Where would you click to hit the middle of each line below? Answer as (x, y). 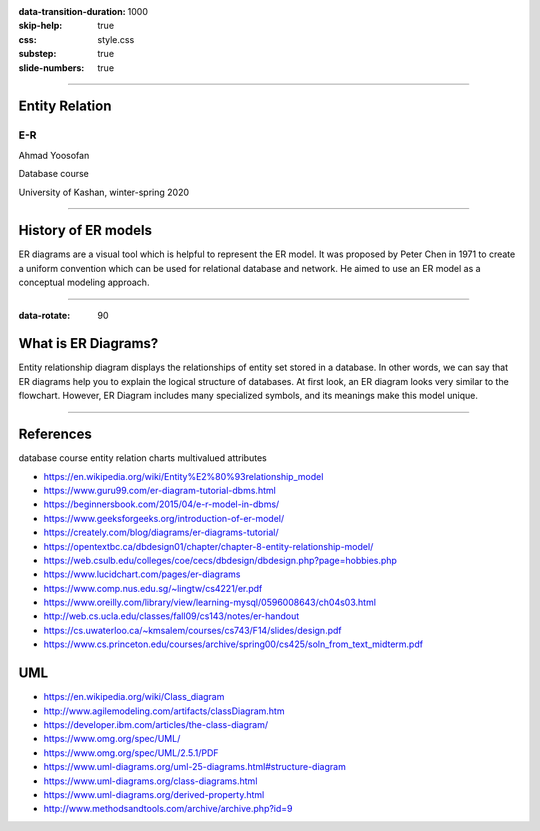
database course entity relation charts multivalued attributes (142, 458)
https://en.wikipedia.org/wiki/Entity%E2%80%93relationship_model (183, 476)
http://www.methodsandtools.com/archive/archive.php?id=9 (168, 809)
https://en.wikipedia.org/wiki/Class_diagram (134, 697)
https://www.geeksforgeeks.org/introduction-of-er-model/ (164, 518)
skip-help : (40, 26)
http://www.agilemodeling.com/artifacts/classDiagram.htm (164, 711)
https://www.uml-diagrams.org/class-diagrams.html (150, 781)
